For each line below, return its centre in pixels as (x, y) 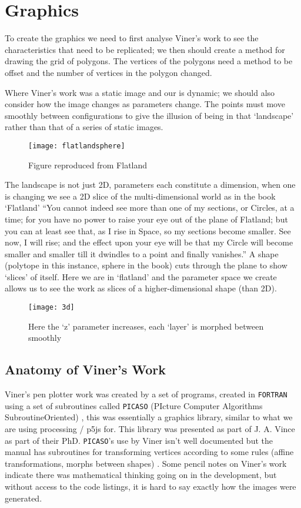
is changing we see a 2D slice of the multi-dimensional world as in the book (140, 196)
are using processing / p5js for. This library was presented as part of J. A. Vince (150, 429)
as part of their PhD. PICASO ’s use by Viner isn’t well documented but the (139, 440)
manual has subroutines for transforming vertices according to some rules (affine (149, 452)
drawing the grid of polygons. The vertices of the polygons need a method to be (149, 61)
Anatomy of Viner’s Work (85, 369)
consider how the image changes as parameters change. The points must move (145, 104)
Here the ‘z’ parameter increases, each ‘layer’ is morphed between (146, 326)
